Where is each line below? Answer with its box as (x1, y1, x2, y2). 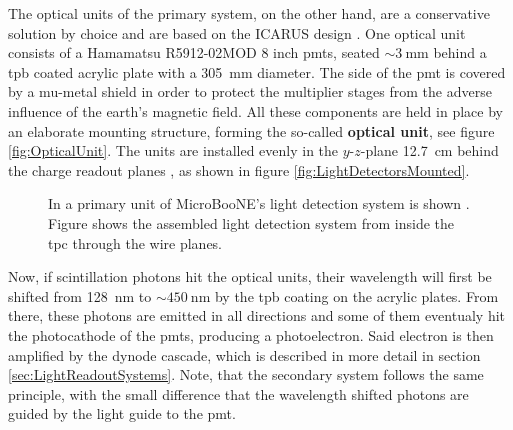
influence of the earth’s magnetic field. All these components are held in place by (8, 100, 503, 121)
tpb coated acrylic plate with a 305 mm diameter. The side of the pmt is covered (8, 61, 506, 82)
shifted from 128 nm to (8, 285, 152, 306)
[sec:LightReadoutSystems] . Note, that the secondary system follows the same (8, 364, 484, 385)
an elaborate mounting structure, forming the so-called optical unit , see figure (8, 120, 495, 141)
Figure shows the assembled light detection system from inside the (48, 212, 454, 233)
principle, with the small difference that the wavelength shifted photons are (8, 383, 469, 404)
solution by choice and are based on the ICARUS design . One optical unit (8, 22, 466, 43)
